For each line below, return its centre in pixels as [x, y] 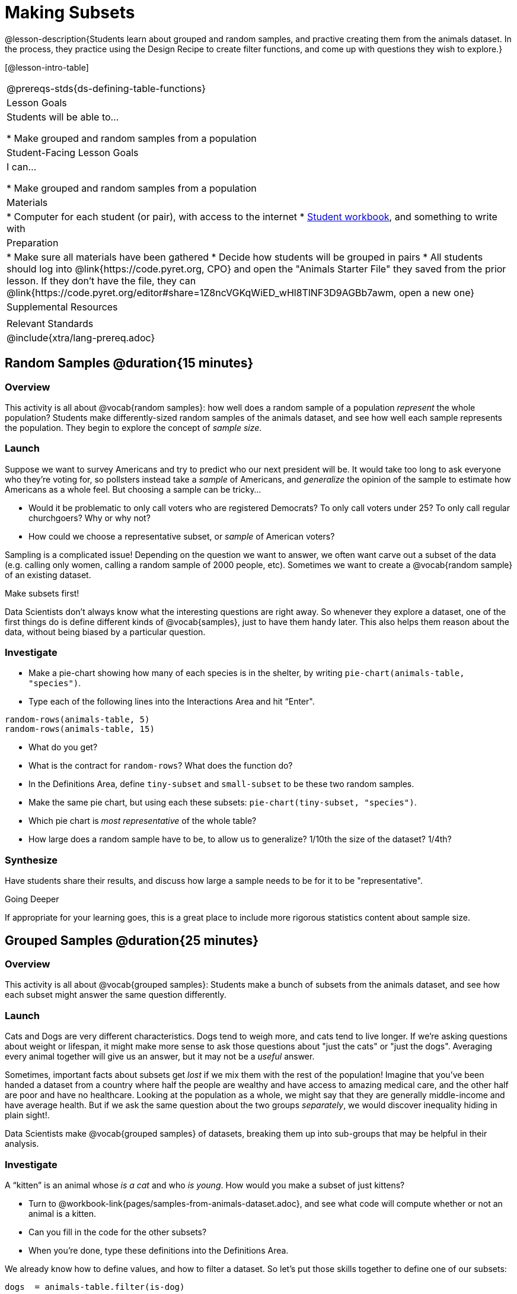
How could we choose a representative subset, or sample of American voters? [182, 536]
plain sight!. [27, 1115]
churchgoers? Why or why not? [90, 518]
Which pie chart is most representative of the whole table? [143, 821]
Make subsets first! [42, 593]
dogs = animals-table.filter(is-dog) [95, 1287]
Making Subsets [70, 12]
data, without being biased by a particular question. [105, 632]
